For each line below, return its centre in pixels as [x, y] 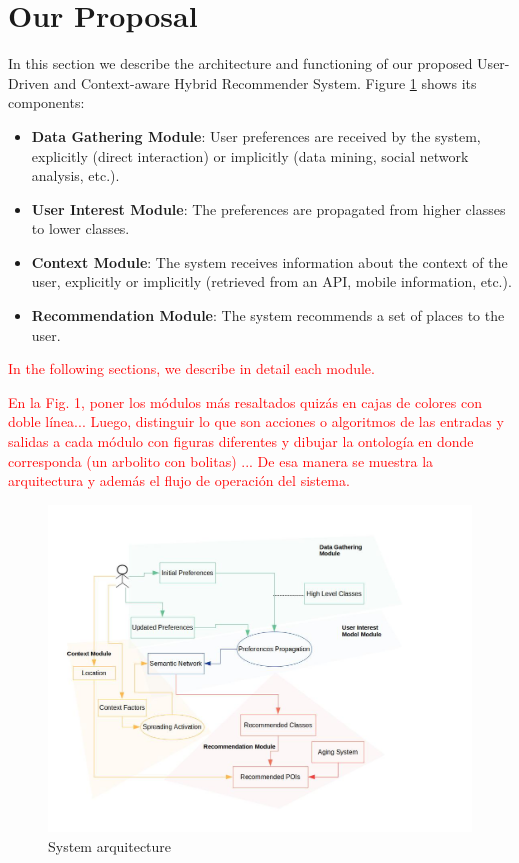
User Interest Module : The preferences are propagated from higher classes [268, 208]
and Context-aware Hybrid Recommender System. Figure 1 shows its [265, 82]
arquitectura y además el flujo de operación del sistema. [179, 480]
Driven [29, 82]
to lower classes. [80, 228]
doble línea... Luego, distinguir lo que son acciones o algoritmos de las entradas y [256, 421]
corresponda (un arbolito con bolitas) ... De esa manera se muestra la [221, 460]
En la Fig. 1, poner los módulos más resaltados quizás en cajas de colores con [245, 401]
